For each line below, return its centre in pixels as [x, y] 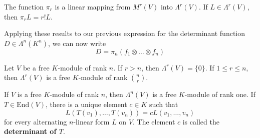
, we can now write [77, 43]
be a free [36, 67]
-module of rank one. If [220, 94]
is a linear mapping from [93, 6]
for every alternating [36, 121]
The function [24, 6]
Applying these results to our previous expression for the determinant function [125, 33]
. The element [154, 121]
